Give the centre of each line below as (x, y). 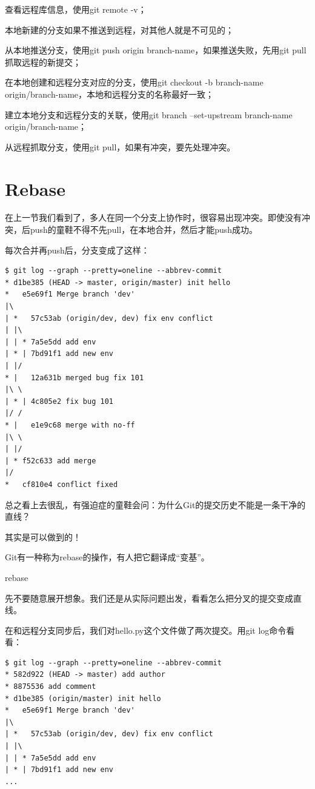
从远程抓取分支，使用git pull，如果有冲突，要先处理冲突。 (120, 146)
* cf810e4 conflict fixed (61, 484)
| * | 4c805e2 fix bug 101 (59, 401)
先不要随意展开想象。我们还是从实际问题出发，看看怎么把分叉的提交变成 (149, 598)
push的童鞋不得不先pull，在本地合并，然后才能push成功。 (144, 230)
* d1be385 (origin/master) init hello (83, 698)
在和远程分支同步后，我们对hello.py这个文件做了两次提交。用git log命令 (146, 630)
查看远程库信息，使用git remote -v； (76, 9)
